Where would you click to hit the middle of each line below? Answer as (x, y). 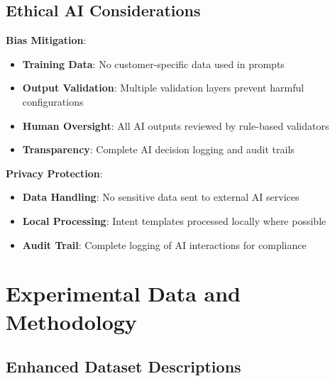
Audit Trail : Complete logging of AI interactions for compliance (164, 244)
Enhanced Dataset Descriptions (123, 366)
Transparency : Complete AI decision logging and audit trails (158, 149)
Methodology (71, 321)
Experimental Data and (123, 293)
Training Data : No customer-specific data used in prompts (153, 63)
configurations (53, 101)
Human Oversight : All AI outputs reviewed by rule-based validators (176, 125)
